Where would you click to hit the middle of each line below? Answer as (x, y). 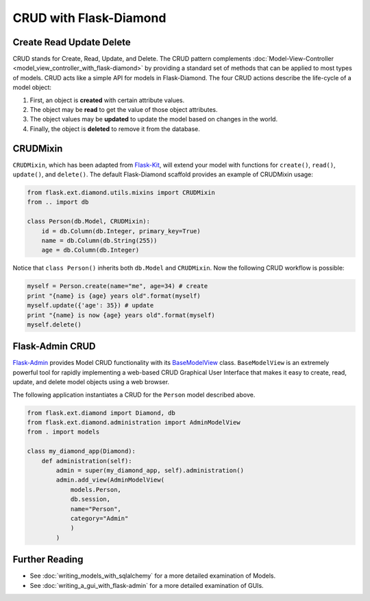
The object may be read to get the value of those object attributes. (124, 110)
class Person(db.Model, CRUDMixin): (89, 222)
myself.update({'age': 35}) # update (90, 306)
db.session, (90, 499)
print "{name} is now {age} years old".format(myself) (121, 315)
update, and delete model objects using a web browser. (91, 382)
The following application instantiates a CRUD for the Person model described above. (134, 394)
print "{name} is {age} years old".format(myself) (114, 296)
